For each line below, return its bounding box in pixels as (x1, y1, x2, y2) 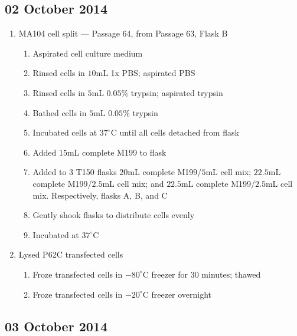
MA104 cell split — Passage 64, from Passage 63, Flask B (18, 27, 228, 39)
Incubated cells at (32, 126, 97, 139)
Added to (32, 166, 67, 178)
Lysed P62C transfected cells (18, 248, 123, 261)
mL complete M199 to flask (67, 146, 167, 158)
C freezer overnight (142, 288, 212, 300)
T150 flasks (76, 166, 117, 178)
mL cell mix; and (102, 177, 164, 189)
